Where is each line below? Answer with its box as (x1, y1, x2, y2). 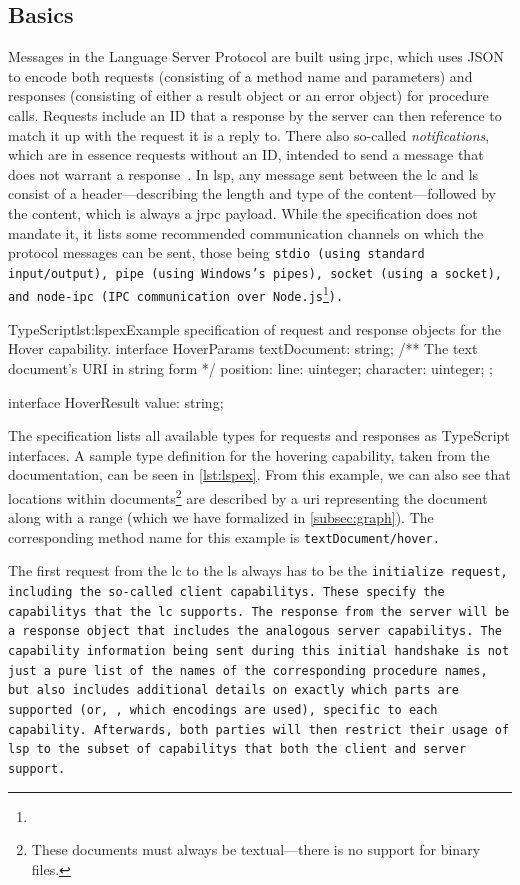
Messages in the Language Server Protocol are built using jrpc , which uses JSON (8, 46, 504, 67)
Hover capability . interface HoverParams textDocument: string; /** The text (8, 338, 478, 359)
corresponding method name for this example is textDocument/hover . (8, 526, 440, 547)
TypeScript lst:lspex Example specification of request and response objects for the (8, 318, 501, 339)
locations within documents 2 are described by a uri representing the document (8, 484, 488, 508)
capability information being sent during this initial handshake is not (8, 644, 510, 659)
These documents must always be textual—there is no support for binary (31, 839, 481, 860)
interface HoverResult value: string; (8, 391, 224, 412)
